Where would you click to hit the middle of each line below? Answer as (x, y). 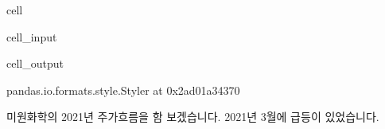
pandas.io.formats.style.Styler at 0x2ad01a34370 (123, 90)
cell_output (35, 63)
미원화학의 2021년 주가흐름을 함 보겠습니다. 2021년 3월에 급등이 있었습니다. (193, 117)
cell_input (32, 36)
